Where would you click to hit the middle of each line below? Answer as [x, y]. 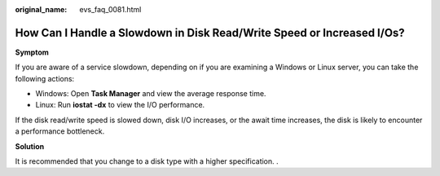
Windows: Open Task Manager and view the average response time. [151, 94]
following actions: [45, 78]
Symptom [32, 52]
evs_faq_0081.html [110, 9]
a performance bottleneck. [60, 131]
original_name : [41, 9]
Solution [30, 146]
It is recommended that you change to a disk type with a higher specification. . [147, 161]
